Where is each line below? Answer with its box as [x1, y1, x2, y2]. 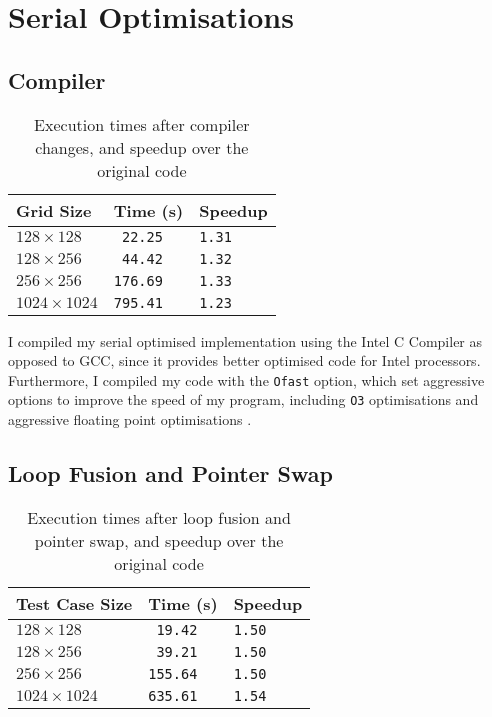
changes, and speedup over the [35, 135, 249, 159]
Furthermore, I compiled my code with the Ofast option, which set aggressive [8, 369, 485, 390]
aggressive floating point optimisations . [8, 409, 252, 430]
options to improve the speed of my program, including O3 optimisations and [8, 389, 479, 410]
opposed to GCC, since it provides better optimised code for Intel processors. [8, 350, 481, 371]
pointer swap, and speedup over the [34, 528, 284, 552]
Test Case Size [16, 591, 133, 615]
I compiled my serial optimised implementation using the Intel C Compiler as [8, 330, 483, 351]
